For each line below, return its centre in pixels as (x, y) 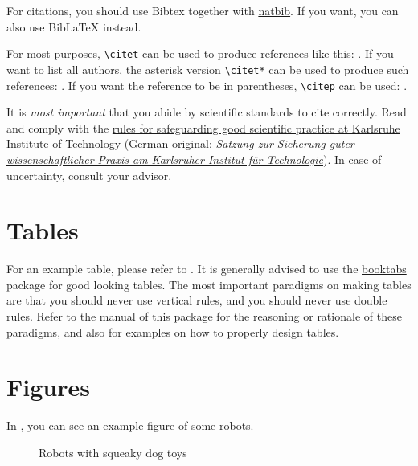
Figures (48, 387)
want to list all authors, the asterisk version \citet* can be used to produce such (208, 69)
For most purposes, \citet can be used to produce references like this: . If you (200, 53)
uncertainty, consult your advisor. (89, 175)
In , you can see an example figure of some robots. (130, 425)
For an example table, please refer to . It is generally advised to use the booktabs (207, 269)
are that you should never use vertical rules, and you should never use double (197, 300)
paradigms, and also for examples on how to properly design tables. (173, 331)
